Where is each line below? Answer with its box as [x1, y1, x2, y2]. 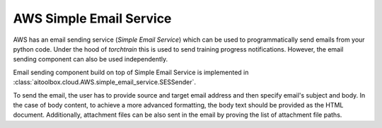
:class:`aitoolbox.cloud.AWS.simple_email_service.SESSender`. [13, 78, 197, 86]
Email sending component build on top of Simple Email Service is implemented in [13, 68, 249, 76]
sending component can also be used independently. [13, 55, 168, 64]
